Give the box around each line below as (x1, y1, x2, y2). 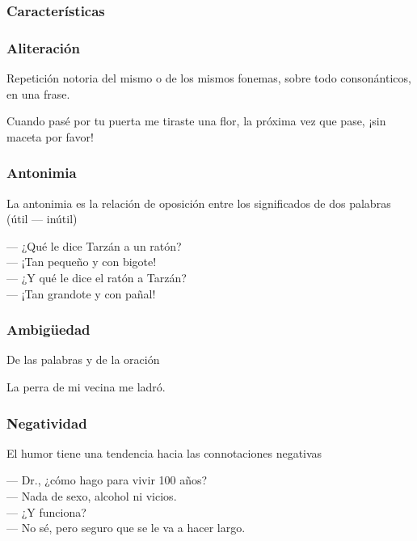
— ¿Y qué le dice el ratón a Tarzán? (6, 269, 187, 286)
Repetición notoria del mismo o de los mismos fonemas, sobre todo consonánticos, (6, 70, 411, 87)
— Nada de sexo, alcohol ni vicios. (6, 488, 177, 505)
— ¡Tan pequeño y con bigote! (6, 253, 157, 270)
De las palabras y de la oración (6, 351, 160, 368)
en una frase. (6, 85, 70, 102)
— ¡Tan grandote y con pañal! (6, 285, 156, 302)
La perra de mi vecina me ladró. (6, 378, 166, 395)
